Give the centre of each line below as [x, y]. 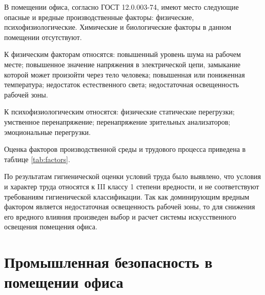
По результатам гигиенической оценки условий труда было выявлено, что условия [133, 176]
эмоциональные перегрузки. [47, 132]
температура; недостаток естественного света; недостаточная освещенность [121, 84]
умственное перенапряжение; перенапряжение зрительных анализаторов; [117, 121]
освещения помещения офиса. [51, 227]
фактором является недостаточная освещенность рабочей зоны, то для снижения [130, 207]
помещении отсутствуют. [43, 37]
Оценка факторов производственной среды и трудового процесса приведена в [125, 149]
